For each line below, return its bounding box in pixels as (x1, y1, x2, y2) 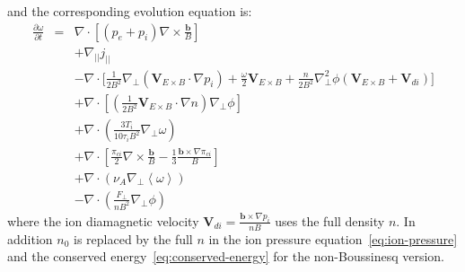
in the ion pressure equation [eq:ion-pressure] (208, 229, 458, 248)
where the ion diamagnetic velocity (7, 211, 199, 230)
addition (7, 229, 53, 248)
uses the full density (275, 211, 385, 230)
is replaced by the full (74, 229, 193, 248)
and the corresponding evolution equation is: (7, 2, 252, 20)
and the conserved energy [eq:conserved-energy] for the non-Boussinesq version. (7, 247, 445, 266)
